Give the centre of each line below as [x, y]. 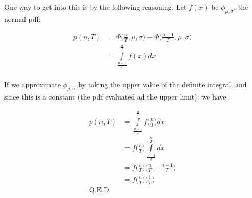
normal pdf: [22, 19]
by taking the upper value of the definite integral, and [162, 84]
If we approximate [32, 84]
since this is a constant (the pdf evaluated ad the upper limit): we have [115, 97]
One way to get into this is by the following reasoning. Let [95, 7]
